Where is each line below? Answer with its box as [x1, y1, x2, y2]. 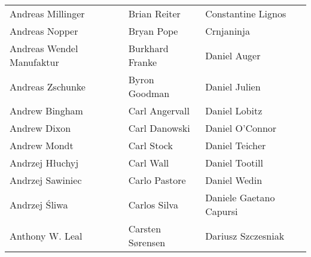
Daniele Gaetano [205, 191, 275, 204]
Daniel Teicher [205, 138, 266, 152]
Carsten [128, 222, 161, 235]
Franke [128, 55, 157, 69]
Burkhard [128, 41, 169, 55]
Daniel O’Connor [205, 121, 277, 135]
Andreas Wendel [10, 41, 78, 55]
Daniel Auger [205, 48, 261, 62]
